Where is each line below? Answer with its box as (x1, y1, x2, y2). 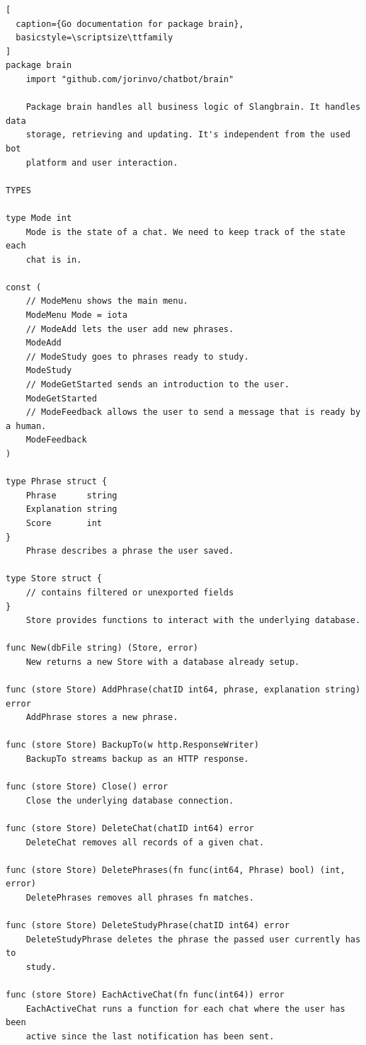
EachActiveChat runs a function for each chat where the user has (25, 1003, 345, 1014)
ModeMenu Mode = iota (25, 310, 127, 321)
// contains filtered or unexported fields (25, 587, 234, 598)
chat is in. (25, 254, 82, 265)
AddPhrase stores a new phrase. (25, 712, 178, 723)
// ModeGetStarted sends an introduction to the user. (25, 379, 290, 390)
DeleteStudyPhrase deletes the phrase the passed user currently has (25, 934, 361, 944)
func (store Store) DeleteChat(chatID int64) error (6, 823, 254, 834)
